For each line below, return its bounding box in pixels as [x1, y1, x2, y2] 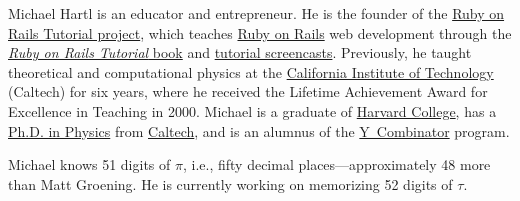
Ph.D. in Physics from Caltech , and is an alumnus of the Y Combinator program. [8, 120, 510, 141]
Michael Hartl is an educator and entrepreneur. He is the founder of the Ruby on [8, 3, 505, 23]
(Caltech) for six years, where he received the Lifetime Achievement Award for [8, 81, 488, 102]
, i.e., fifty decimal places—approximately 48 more [182, 154, 491, 175]
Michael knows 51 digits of [8, 154, 171, 175]
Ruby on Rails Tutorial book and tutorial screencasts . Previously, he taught [8, 42, 472, 63]
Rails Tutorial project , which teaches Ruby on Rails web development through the [8, 22, 512, 43]
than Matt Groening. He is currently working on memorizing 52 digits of [8, 173, 453, 194]
